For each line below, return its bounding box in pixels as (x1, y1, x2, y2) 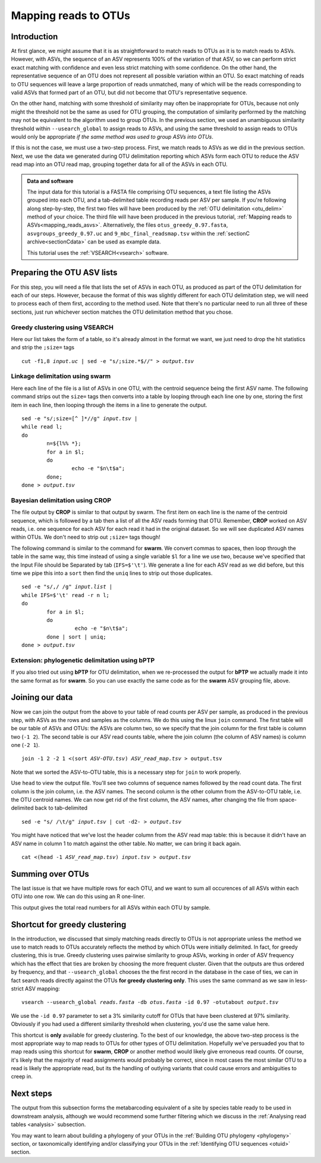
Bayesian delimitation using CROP (11, 496, 112, 504)
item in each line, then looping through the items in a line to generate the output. (11, 401, 207, 408)
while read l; (21, 423, 62, 430)
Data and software (27, 177, 74, 185)
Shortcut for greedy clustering (11, 920, 127, 930)
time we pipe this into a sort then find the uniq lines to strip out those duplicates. (11, 569, 213, 577)
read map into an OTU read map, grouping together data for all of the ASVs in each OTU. (11, 161, 228, 168)
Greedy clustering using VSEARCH (11, 323, 114, 332)
